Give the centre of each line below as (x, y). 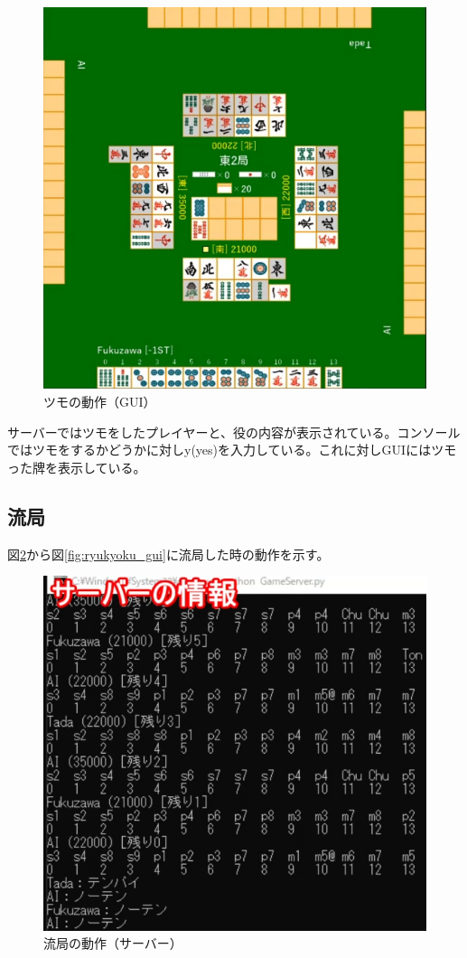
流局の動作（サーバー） (113, 943)
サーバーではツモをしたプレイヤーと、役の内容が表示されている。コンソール (234, 432)
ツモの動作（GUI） (100, 401)
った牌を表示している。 (77, 467)
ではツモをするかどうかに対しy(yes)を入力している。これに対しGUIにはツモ (232, 450)
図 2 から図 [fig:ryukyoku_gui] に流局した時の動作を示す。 (168, 554)
